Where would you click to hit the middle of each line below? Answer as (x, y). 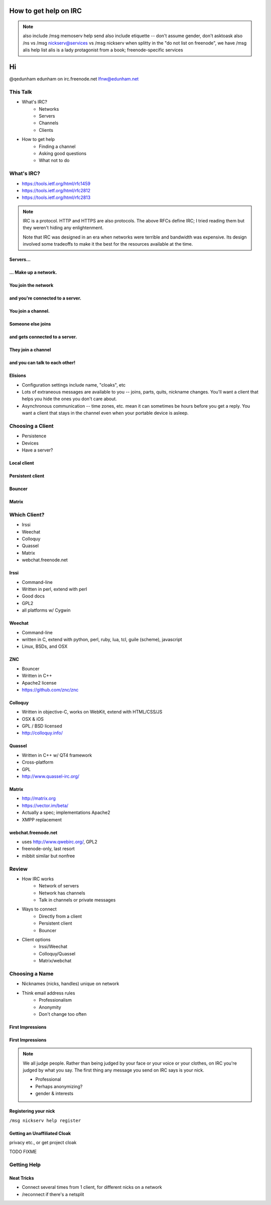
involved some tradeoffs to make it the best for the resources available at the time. (108, 244)
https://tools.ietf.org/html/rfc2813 (56, 198)
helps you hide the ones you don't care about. (70, 399)
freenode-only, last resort (48, 849)
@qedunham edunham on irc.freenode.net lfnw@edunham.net (74, 79)
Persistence (34, 436)
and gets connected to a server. (43, 337)
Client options (36, 940)
